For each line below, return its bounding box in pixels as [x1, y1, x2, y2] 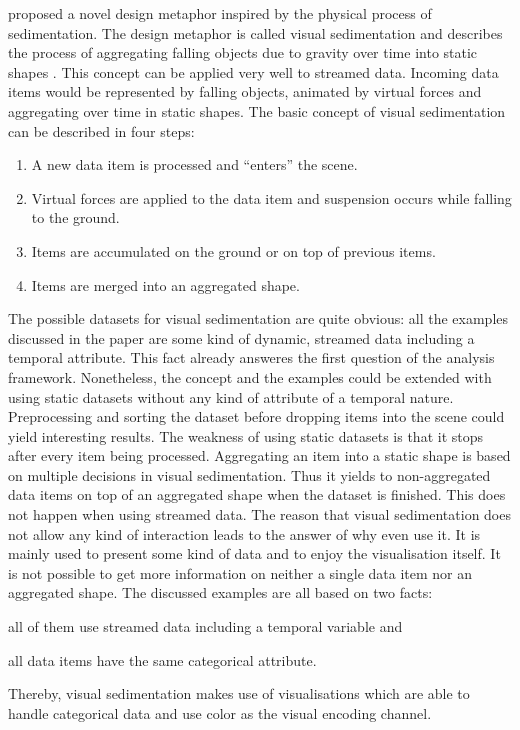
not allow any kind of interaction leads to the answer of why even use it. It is [8, 523, 481, 544]
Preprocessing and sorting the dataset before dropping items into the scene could [8, 406, 505, 427]
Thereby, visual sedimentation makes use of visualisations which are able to [8, 683, 470, 704]
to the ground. [31, 207, 120, 228]
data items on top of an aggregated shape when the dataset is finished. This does [8, 484, 506, 505]
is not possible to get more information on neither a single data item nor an [8, 562, 473, 583]
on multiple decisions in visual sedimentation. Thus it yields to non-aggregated [8, 464, 491, 485]
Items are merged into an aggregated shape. [31, 274, 300, 295]
